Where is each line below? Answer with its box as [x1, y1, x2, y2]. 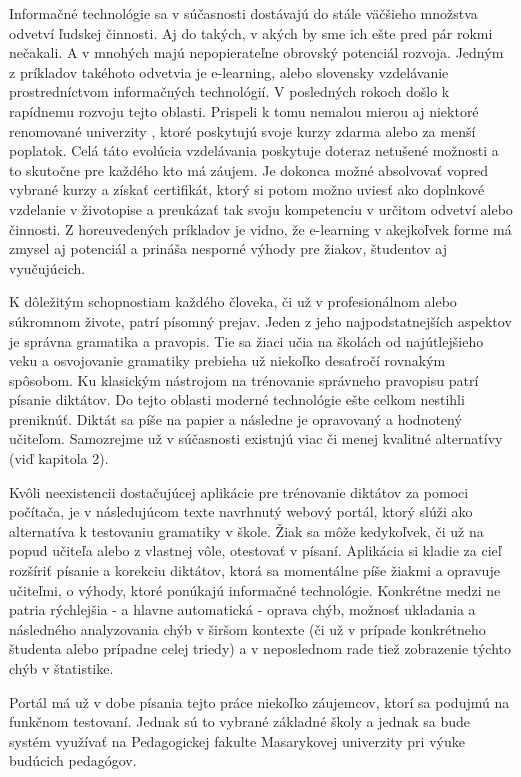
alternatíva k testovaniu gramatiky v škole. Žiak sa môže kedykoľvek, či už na [9, 520, 484, 541]
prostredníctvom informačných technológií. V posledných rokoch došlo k [9, 81, 450, 102]
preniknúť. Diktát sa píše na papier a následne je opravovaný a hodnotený [9, 408, 462, 429]
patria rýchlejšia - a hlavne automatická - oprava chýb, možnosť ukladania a [9, 599, 476, 620]
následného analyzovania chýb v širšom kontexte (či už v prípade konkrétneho [9, 618, 486, 639]
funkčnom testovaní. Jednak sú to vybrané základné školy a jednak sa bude [9, 711, 471, 732]
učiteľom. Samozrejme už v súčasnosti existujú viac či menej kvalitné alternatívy [9, 428, 503, 449]
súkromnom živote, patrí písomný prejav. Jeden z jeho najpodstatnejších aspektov [9, 310, 512, 331]
